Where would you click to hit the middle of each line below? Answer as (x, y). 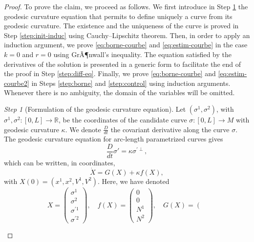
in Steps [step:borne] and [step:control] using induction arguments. (131, 83)
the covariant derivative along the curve (170, 129)
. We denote (83, 129)
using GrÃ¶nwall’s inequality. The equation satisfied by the (142, 54)
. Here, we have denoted (133, 181)
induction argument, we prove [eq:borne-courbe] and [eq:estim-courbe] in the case (126, 45)
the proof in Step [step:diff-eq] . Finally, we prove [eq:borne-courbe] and (110, 73)
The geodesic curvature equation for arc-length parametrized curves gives (114, 139)
